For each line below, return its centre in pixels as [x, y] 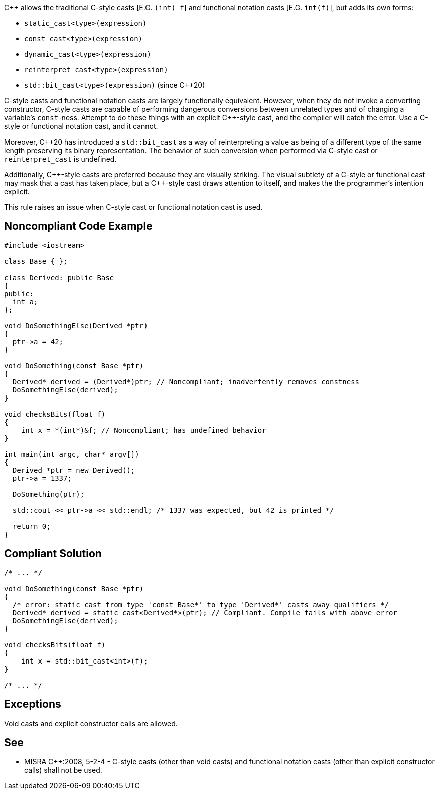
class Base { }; [36, 261]
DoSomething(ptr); [48, 494]
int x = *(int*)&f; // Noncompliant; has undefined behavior [143, 430]
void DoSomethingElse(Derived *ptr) [76, 325]
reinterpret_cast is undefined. [60, 159]
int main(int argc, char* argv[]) [72, 454]
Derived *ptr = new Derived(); [74, 470]
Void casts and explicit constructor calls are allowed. [91, 723]
